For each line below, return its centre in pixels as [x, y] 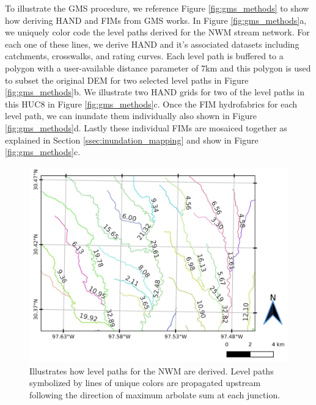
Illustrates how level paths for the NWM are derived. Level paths [152, 370]
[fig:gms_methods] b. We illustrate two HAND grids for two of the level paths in [155, 92]
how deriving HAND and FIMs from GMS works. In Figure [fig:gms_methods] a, [156, 20]
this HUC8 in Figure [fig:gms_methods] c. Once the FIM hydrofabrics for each [151, 104]
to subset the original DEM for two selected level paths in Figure [127, 80]
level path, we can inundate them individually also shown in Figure [131, 116]
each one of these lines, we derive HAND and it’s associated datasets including [152, 44]
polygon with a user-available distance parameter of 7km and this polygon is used [158, 67]
